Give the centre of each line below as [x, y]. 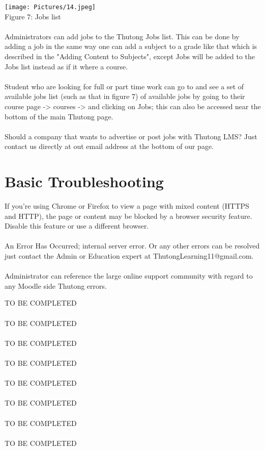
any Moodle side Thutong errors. [56, 285]
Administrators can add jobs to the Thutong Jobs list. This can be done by [122, 36]
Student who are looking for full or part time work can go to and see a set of [124, 86]
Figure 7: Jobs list [33, 16]
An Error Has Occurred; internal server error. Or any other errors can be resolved [132, 246]
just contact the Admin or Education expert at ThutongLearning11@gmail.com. [129, 256]
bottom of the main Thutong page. [59, 116]
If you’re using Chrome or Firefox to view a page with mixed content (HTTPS [127, 206]
